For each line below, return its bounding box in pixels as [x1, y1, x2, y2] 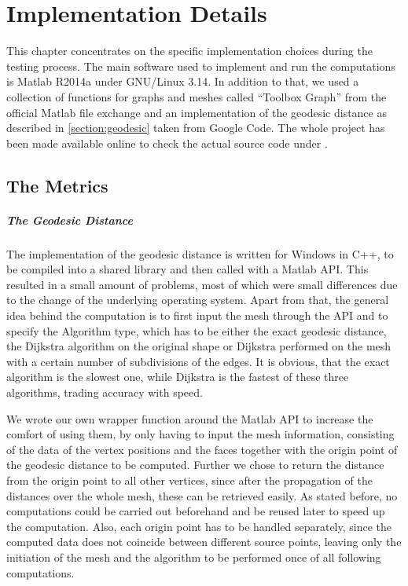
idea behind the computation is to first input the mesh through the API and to [6, 307, 388, 323]
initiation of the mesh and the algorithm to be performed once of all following [6, 548, 381, 565]
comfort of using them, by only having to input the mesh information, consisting [6, 426, 395, 442]
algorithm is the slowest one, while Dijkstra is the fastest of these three [6, 368, 349, 385]
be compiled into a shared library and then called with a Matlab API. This [6, 261, 369, 277]
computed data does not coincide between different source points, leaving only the [6, 533, 402, 550]
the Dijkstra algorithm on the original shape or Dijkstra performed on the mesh [6, 338, 391, 354]
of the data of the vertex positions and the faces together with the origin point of [6, 441, 398, 457]
